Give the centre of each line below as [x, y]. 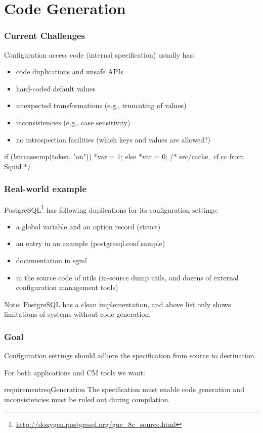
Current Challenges [45, 36]
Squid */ [18, 166]
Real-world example [46, 189]
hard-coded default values [56, 88]
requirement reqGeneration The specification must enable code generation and [124, 389]
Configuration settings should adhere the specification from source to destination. [130, 355]
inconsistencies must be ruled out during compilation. [87, 399]
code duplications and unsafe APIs [70, 71]
